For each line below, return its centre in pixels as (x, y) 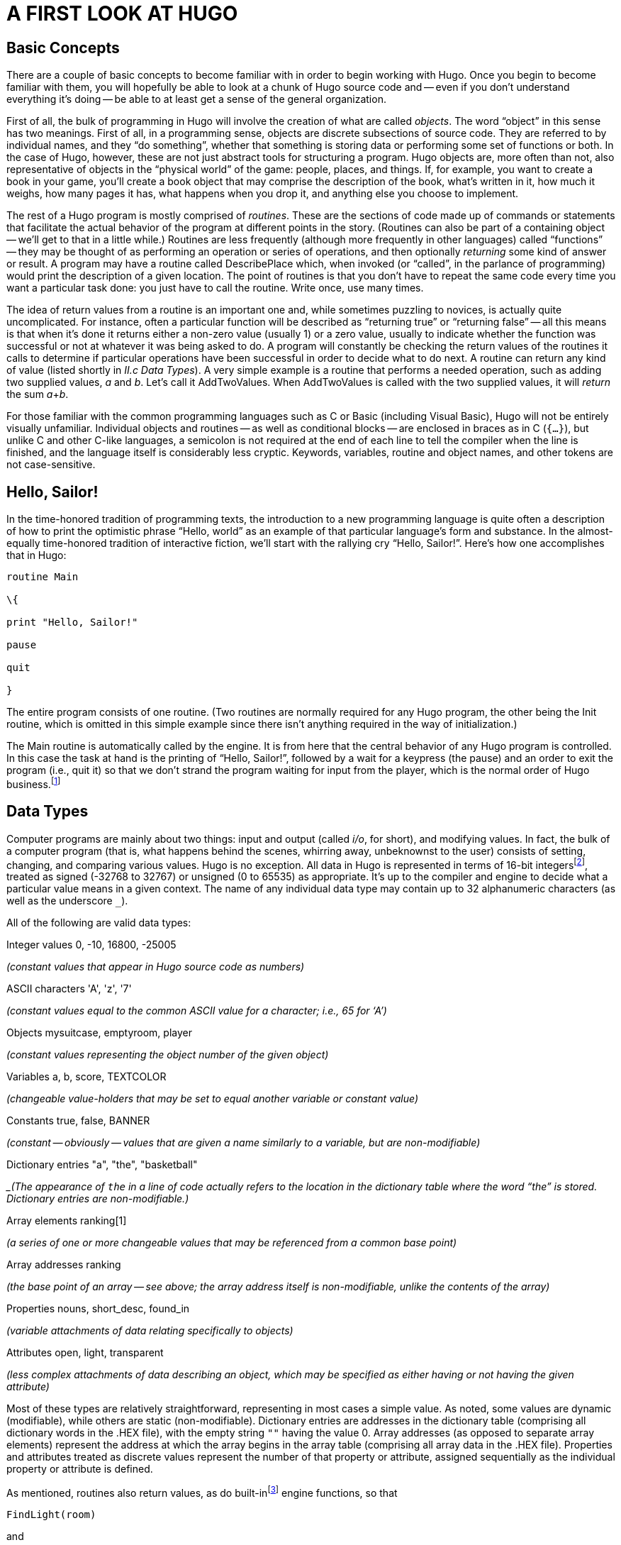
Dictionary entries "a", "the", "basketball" (102, 1165)
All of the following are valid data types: (99, 923)
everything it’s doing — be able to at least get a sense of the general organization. (196, 99)
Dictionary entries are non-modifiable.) (98, 1199)
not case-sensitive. (51, 465)
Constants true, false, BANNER (78, 1121)
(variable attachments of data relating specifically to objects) (150, 1331)
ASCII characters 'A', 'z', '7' (69, 989)
